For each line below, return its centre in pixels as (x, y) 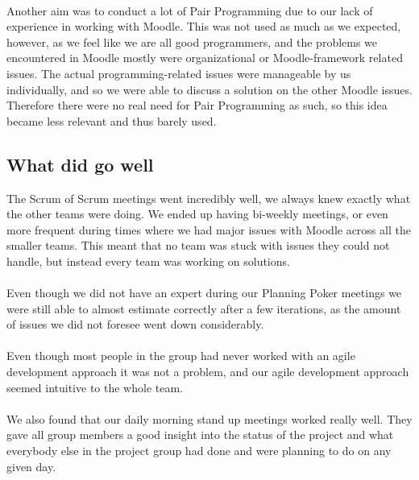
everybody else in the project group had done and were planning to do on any (199, 451)
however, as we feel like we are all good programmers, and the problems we (192, 41)
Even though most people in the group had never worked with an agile (181, 356)
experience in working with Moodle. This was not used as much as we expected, (204, 26)
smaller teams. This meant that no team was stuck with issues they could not (198, 245)
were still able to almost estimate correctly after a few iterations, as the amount (204, 308)
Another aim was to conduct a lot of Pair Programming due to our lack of (190, 10)
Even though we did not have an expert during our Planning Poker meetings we (204, 293)
